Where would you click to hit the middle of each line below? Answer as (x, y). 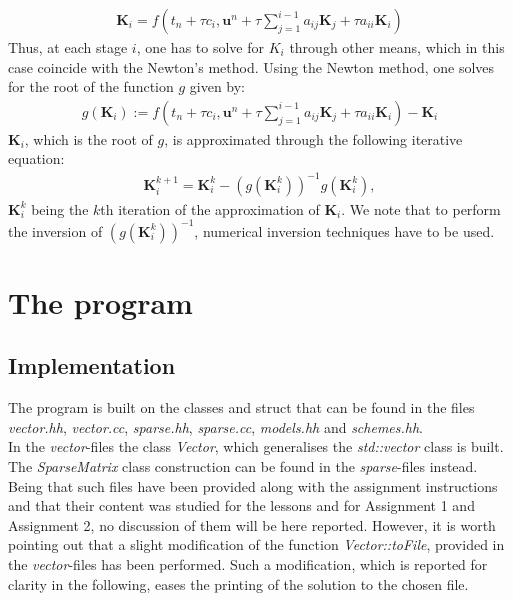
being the (60, 208)
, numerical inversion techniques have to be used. (344, 230)
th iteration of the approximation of (210, 208)
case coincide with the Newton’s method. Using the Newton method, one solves (251, 66)
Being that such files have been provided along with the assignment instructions (253, 485)
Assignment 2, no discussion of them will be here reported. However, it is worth (252, 524)
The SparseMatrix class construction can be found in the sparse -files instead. (243, 466)
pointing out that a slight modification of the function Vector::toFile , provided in (256, 544)
